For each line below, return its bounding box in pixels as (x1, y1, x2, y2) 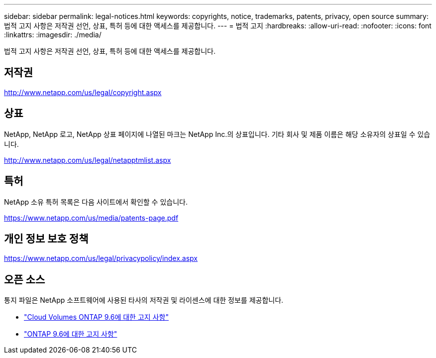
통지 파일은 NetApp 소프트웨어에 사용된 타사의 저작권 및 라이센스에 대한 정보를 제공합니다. (4, 296, 284, 305)
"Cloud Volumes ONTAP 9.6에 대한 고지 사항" (24, 313, 169, 322)
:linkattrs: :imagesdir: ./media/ (4, 30, 102, 39)
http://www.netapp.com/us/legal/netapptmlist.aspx (4, 155, 171, 164)
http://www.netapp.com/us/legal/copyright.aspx (4, 88, 162, 97)
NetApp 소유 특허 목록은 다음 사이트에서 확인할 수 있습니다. (4, 197, 188, 206)
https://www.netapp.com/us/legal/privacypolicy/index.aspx (4, 254, 198, 263)
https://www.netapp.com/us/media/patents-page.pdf (4, 213, 179, 222)
